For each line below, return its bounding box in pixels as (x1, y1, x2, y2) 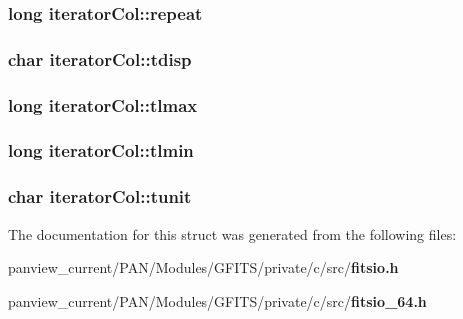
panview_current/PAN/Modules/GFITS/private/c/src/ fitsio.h (8, 257, 399, 278)
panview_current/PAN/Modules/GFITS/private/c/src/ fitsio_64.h (8, 290, 427, 311)
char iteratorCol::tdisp (8, 46, 192, 71)
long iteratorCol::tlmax (8, 92, 198, 117)
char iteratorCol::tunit (8, 184, 192, 209)
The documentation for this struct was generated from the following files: (8, 223, 457, 244)
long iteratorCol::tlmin (8, 138, 194, 163)
